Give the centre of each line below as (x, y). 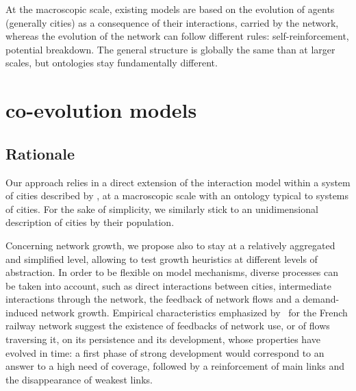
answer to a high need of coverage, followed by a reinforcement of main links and (175, 366)
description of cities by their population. (90, 222)
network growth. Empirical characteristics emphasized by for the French (194, 312)
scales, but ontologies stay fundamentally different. (112, 63)
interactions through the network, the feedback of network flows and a (153, 299)
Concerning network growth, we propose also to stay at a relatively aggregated (170, 245)
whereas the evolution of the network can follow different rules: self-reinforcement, (177, 36)
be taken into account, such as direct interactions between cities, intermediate (168, 285)
